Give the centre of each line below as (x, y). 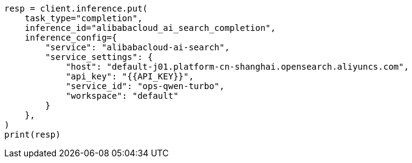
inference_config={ (71, 38)
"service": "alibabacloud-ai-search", (137, 47)
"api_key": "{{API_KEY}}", (130, 76)
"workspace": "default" (122, 96)
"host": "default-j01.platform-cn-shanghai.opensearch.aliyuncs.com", (237, 67)
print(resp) (33, 135)
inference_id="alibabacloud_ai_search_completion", (150, 28)
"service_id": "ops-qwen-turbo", (145, 86)
